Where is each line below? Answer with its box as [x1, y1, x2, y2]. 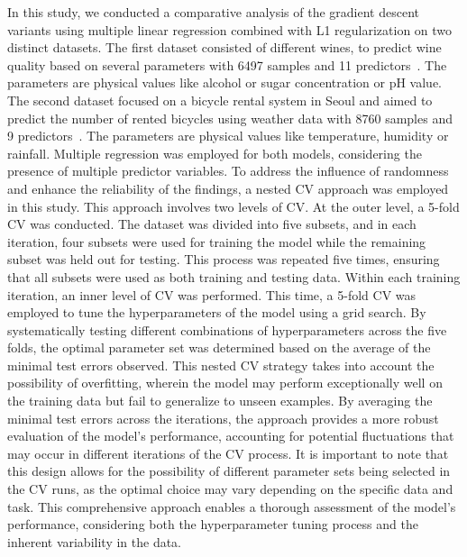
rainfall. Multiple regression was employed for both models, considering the [7, 143, 422, 162]
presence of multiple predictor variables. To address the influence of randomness [7, 161, 449, 180]
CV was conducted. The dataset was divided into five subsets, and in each [7, 215, 417, 233]
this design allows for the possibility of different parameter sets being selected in [7, 461, 451, 480]
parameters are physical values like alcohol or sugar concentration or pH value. [7, 73, 443, 92]
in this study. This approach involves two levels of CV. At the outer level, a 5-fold [7, 196, 460, 215]
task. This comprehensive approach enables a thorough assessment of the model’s [7, 497, 456, 516]
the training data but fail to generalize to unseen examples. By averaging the [7, 391, 433, 410]
